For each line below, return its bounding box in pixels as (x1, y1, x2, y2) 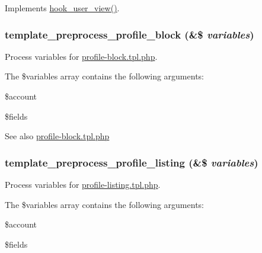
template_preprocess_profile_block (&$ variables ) (5, 27, 254, 41)
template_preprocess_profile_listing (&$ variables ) (5, 155, 258, 169)
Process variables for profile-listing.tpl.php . (5, 178, 161, 190)
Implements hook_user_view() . (5, 2, 120, 14)
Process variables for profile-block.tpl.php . (5, 50, 158, 62)
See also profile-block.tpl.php (5, 130, 110, 142)
